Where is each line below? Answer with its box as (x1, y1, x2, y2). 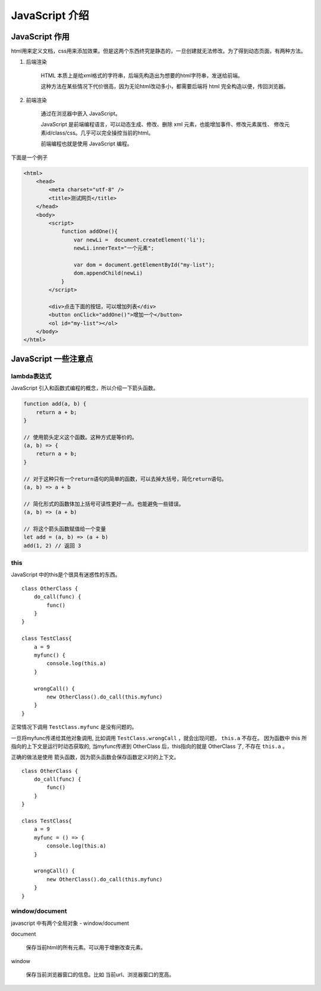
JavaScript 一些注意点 (11, 353, 93, 364)
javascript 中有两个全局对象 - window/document (11, 919, 130, 927)
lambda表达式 (11, 372, 52, 380)
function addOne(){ (61, 228, 118, 235)
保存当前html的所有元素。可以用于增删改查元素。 (26, 944, 146, 951)
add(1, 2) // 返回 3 (23, 542, 81, 549)
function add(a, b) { (23, 400, 87, 408)
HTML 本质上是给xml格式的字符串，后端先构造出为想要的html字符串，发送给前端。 (40, 72, 243, 79)
